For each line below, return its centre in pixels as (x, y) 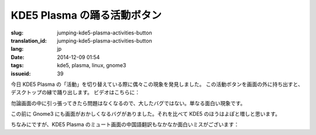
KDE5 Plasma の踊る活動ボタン (86, 15)
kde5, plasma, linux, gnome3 (92, 65)
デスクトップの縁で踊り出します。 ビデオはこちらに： (75, 92)
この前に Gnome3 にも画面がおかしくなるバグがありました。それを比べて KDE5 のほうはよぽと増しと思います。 (146, 114)
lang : (17, 49)
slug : (17, 33)
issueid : (21, 74)
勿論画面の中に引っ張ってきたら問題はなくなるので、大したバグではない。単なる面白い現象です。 (128, 103)
